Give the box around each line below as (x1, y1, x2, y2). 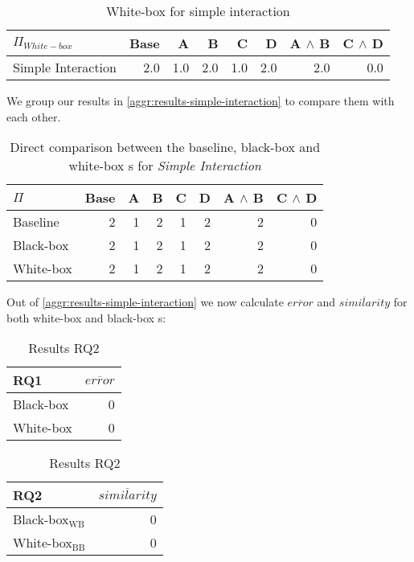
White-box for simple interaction (106, 2, 290, 20)
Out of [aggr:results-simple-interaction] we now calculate (6, 293, 284, 310)
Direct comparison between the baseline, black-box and (10, 137, 321, 157)
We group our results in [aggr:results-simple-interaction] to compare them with (6, 92, 395, 109)
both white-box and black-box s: (6, 309, 166, 326)
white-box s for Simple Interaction (68, 156, 261, 175)
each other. (6, 108, 61, 125)
